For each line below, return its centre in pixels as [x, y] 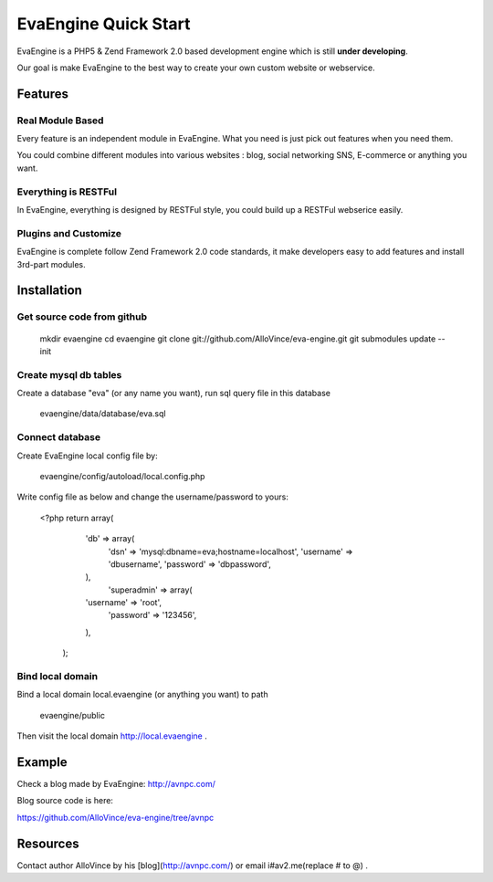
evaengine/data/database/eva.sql [103, 414]
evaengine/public [72, 715]
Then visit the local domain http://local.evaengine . [112, 736]
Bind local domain [58, 677]
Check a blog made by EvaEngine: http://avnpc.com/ [116, 784]
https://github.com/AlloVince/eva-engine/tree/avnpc [115, 817]
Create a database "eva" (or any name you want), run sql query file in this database [173, 394]
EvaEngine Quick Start [104, 24]
